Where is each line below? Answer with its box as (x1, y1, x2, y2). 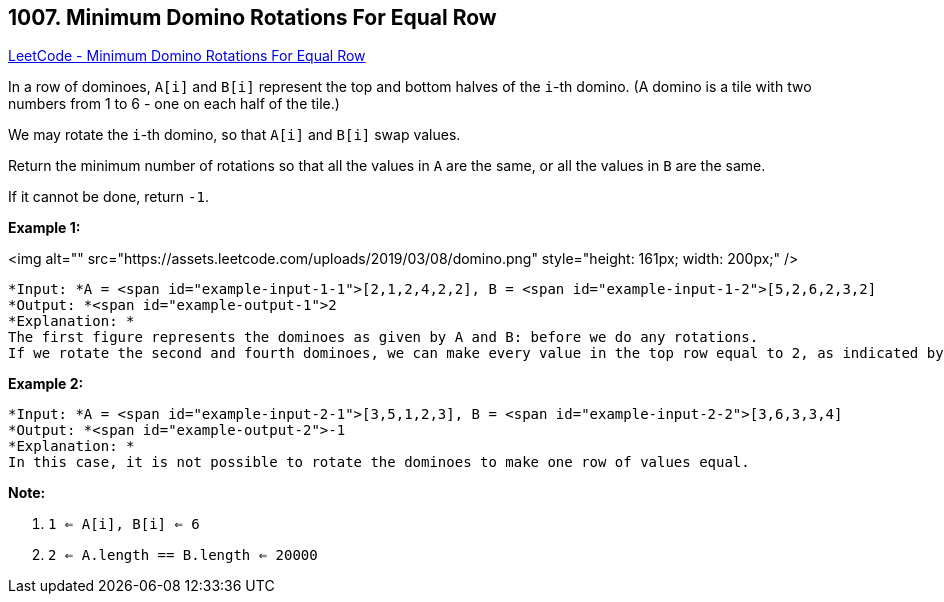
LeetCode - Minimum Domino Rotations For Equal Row (8, 47, 366, 65)
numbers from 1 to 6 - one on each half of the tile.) (8, 95, 340, 113)
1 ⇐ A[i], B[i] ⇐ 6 (48, 516, 200, 533)
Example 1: (8, 219, 81, 237)
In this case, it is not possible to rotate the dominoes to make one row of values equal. (8, 454, 750, 471)
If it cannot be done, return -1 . (8, 188, 209, 206)
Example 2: (8, 375, 84, 393)
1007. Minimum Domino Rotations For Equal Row (8, 5, 497, 30)
